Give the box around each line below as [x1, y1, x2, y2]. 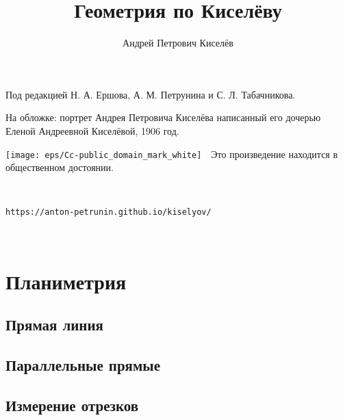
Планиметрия [5, 267, 127, 295]
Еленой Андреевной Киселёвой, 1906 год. [5, 123, 179, 137]
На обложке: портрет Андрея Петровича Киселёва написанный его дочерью [5, 110, 321, 124]
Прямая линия [5, 314, 103, 335]
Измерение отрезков [5, 394, 139, 415]
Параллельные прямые [5, 354, 160, 376]
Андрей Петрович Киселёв [123, 36, 233, 50]
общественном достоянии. [5, 160, 114, 174]
